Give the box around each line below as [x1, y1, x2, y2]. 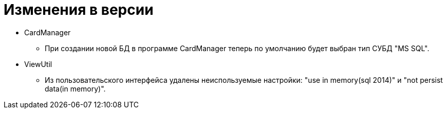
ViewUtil [24, 59, 52, 69]
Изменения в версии [4, 1, 154, 18]
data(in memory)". [45, 84, 106, 93]
